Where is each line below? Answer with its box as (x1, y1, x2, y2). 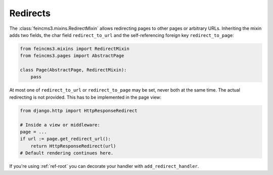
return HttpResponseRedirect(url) (30, 143, 116, 149)
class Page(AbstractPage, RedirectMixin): (20, 67, 127, 73)
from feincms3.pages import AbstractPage (20, 53, 124, 59)
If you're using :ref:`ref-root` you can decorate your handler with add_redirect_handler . (9, 163, 199, 169)
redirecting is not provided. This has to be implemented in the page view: (9, 94, 162, 100)
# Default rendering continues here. (20, 150, 114, 156)
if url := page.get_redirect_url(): (20, 136, 111, 142)
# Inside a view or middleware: (20, 122, 101, 127)
